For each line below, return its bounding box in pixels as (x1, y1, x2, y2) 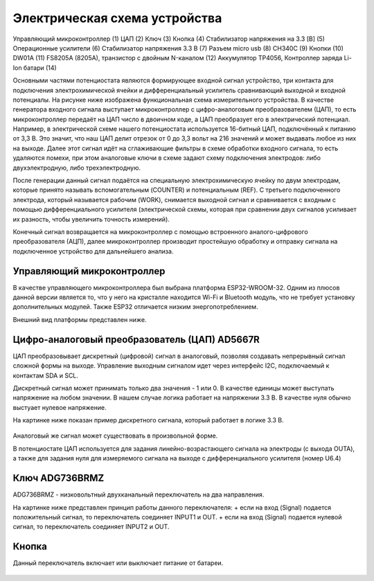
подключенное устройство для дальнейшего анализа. (12, 247, 174, 256)
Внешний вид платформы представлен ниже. (12, 315, 147, 323)
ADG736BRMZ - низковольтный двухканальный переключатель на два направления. (12, 490, 265, 499)
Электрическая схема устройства (12, 10, 222, 26)
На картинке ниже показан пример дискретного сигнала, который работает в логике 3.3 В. (12, 416, 284, 424)
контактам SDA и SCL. (12, 371, 79, 379)
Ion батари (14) (12, 63, 57, 72)
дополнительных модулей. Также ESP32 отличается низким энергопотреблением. (12, 303, 259, 311)
